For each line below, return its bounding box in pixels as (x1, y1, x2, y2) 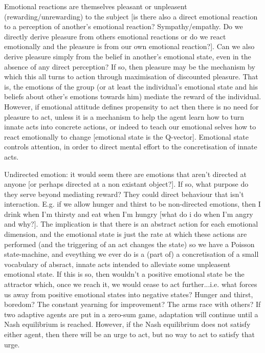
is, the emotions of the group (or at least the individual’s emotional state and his (4, 81, 258, 92)
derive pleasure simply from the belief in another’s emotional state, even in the (4, 51, 251, 61)
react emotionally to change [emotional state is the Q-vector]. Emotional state (4, 131, 249, 142)
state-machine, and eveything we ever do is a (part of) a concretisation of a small (4, 249, 259, 259)
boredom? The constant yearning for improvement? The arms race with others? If (4, 299, 261, 310)
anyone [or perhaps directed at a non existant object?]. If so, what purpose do (4, 179, 249, 189)
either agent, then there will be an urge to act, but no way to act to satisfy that (4, 329, 255, 339)
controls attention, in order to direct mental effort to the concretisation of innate (4, 141, 257, 152)
